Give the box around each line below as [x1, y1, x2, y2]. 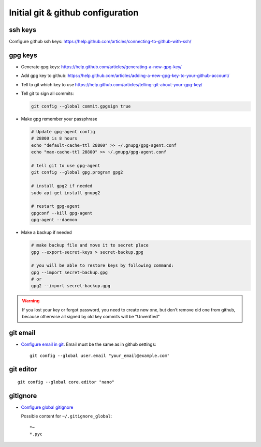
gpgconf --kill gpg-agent [31, 210, 93, 216]
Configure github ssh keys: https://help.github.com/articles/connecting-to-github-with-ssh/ [9, 39, 192, 45]
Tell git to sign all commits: [21, 91, 74, 96]
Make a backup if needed [21, 230, 72, 235]
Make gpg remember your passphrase [21, 116, 98, 122]
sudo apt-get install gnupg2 [31, 190, 101, 196]
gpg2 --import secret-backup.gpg [31, 283, 111, 289]
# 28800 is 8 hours [31, 136, 77, 141]
